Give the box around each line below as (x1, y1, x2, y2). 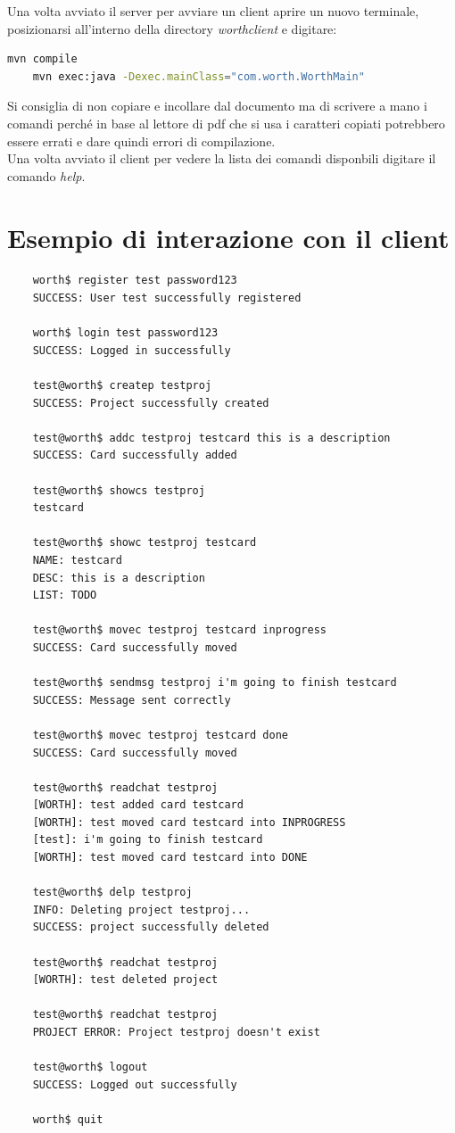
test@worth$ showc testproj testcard (32, 536, 257, 550)
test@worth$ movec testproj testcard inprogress (32, 624, 327, 637)
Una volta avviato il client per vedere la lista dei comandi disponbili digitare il (7, 149, 436, 168)
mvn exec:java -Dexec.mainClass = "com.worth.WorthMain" (32, 70, 365, 83)
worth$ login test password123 (32, 327, 219, 340)
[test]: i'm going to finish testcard (32, 833, 263, 847)
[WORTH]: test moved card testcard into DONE (32, 851, 308, 864)
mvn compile (7, 53, 78, 66)
